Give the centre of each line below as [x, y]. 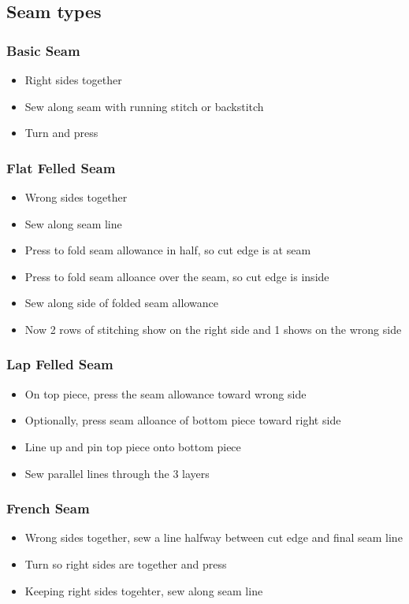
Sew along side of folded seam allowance [121, 303]
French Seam [48, 508]
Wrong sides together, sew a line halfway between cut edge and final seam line [214, 537]
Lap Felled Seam [60, 364]
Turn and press [61, 133]
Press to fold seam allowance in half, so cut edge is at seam [168, 250]
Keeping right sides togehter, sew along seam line [144, 590]
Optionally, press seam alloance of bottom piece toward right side [183, 420]
